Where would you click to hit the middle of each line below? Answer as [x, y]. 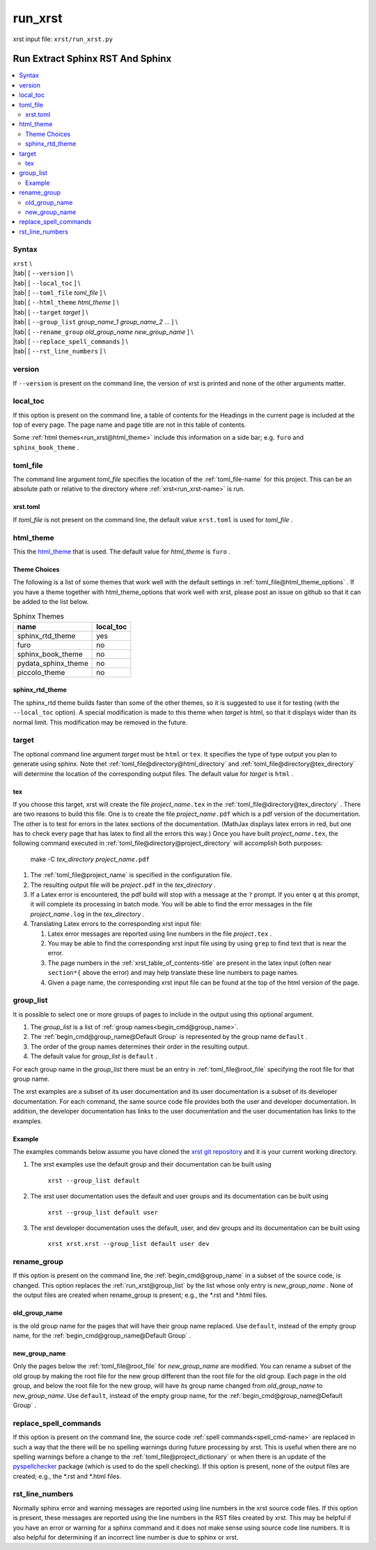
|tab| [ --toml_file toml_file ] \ [60, 293]
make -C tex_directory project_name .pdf [90, 859]
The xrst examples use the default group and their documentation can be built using [151, 1164]
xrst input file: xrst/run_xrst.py [63, 39]
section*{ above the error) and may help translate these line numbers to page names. [173, 973]
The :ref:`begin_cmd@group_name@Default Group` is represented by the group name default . [169, 1037]
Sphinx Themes [38, 616]
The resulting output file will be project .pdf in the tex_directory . [123, 885]
